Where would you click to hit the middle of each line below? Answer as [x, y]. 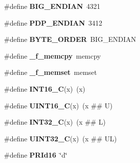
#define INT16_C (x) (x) [45, 88]
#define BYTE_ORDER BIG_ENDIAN [70, 39]
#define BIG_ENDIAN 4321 [52, 6]
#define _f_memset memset [51, 72]
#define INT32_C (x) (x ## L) [55, 122]
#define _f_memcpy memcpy [53, 55]
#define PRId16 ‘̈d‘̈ [36, 155]
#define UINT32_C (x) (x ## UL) [60, 138]
